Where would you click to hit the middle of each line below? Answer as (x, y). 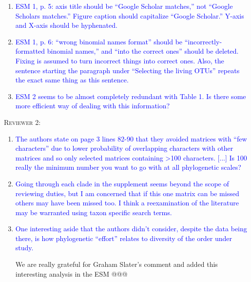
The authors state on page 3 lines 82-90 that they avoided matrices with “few (131, 138)
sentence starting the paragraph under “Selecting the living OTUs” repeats (127, 70)
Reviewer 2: (22, 122)
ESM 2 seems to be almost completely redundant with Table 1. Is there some (131, 96)
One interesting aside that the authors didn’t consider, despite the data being (131, 229)
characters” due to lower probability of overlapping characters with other (124, 148)
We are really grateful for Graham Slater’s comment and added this (116, 264)
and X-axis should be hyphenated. (66, 25)
